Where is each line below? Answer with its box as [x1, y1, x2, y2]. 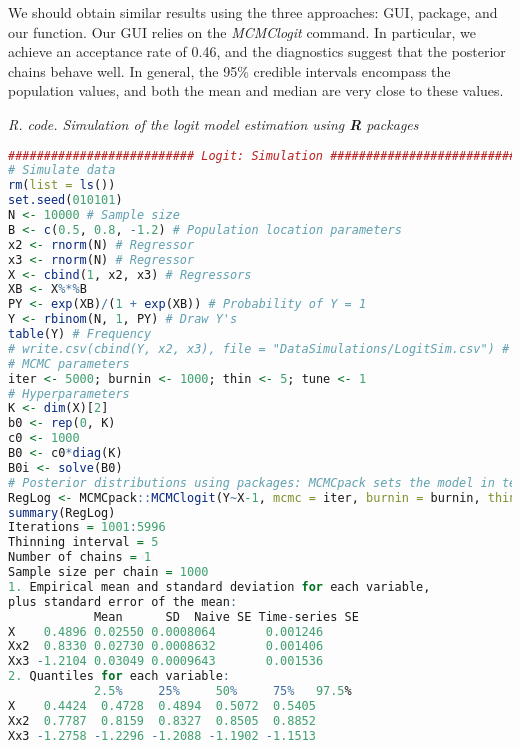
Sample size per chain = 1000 [8, 565, 209, 580]
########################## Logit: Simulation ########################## [8, 148, 517, 163]
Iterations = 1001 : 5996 [8, 520, 166, 535]
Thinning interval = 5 [8, 535, 159, 550]
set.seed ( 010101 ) [8, 193, 123, 208]
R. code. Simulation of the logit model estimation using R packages [8, 113, 419, 134]
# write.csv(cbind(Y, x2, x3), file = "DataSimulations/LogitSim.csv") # [8, 341, 510, 356]
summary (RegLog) [8, 505, 116, 520]
